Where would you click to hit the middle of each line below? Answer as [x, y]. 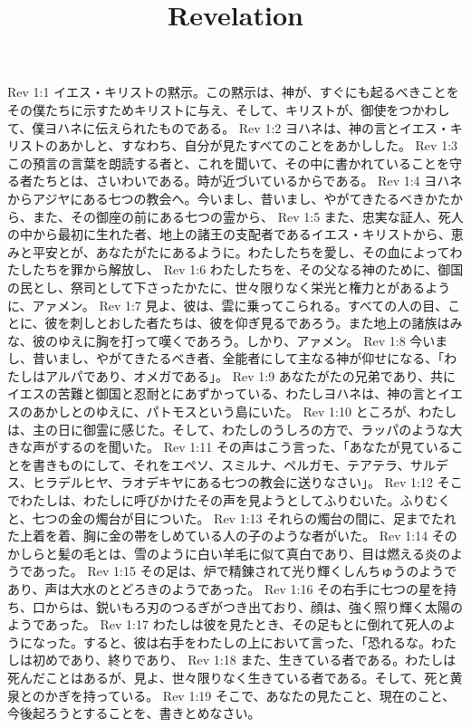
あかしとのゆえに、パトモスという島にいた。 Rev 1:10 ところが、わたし [245, 412]
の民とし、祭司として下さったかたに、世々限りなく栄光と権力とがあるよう [229, 287]
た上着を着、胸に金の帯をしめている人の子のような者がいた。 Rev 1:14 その [232, 536]
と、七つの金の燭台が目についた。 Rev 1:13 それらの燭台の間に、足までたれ [232, 517]
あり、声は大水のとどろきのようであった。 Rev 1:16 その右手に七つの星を [226, 589]
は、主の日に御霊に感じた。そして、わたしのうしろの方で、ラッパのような [229, 429]
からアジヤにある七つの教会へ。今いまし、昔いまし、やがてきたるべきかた [229, 198]
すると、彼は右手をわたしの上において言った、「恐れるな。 [257, 642]
